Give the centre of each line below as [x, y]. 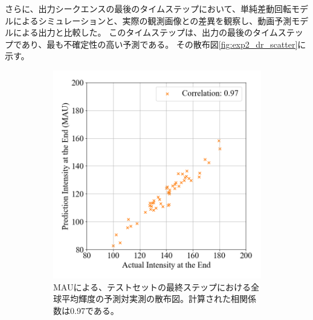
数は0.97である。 [86, 310]
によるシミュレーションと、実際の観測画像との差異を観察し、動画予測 [152, 20]
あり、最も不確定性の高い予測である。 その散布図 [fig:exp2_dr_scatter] [160, 44]
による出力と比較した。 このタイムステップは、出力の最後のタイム [145, 32]
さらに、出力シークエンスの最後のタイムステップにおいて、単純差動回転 [148, 8]
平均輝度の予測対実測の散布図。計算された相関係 [159, 299]
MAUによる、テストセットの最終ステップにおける [152, 286]
